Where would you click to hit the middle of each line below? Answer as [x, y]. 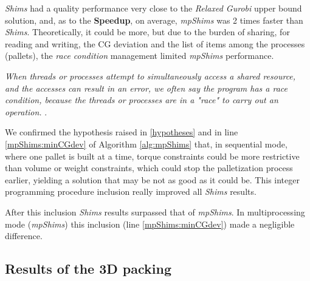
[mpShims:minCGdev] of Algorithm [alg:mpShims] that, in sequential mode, [146, 144]
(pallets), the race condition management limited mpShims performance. [139, 56]
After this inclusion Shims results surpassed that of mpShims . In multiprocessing [155, 212]
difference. [24, 236]
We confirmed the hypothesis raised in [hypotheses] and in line [122, 132]
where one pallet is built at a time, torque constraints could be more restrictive [152, 156]
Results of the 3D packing [88, 269]
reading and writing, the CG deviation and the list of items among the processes [155, 43]
